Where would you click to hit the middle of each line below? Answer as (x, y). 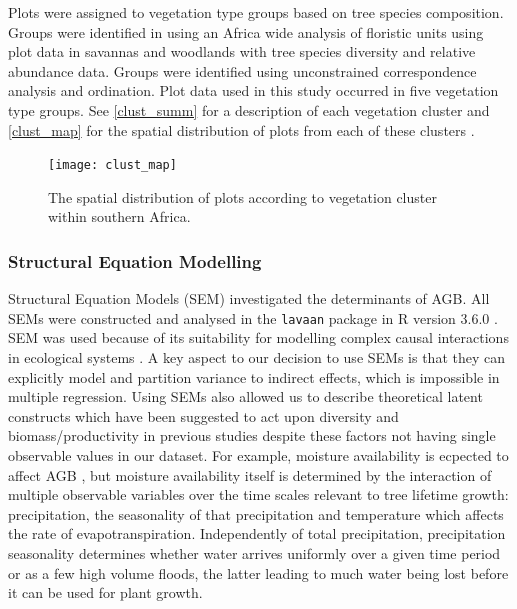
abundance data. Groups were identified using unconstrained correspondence (242, 70)
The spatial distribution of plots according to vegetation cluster (242, 196)
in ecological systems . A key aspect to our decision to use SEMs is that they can (256, 357)
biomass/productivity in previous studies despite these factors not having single (252, 435)
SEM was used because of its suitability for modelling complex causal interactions (258, 337)
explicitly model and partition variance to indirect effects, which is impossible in (254, 376)
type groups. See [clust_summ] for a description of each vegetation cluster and (249, 109)
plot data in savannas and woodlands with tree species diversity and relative (242, 51)
